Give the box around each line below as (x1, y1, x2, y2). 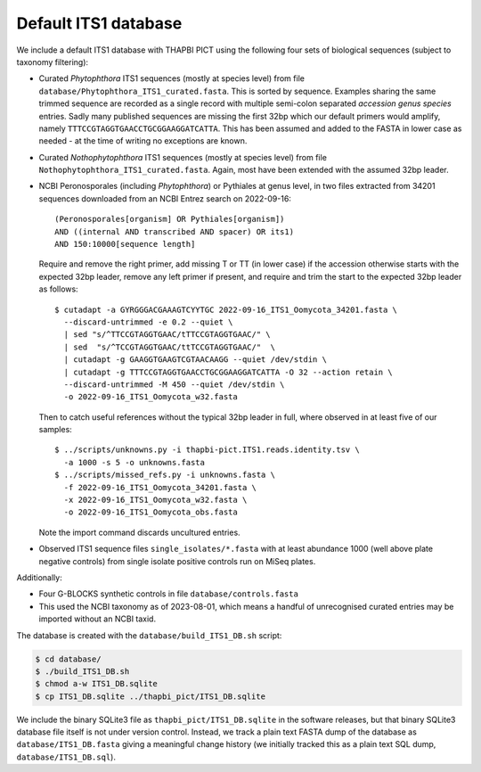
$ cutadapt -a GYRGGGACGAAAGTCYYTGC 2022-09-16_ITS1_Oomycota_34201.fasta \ (54, 304, 398, 315)
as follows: (38, 283, 79, 294)
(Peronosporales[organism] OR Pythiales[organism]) (54, 214, 285, 225)
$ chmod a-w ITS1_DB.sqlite (35, 678, 158, 689)
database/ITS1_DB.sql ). (16, 751, 116, 762)
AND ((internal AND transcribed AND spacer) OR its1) (54, 226, 294, 236)
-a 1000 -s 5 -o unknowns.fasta (63, 457, 205, 467)
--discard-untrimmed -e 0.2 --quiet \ (63, 316, 233, 327)
